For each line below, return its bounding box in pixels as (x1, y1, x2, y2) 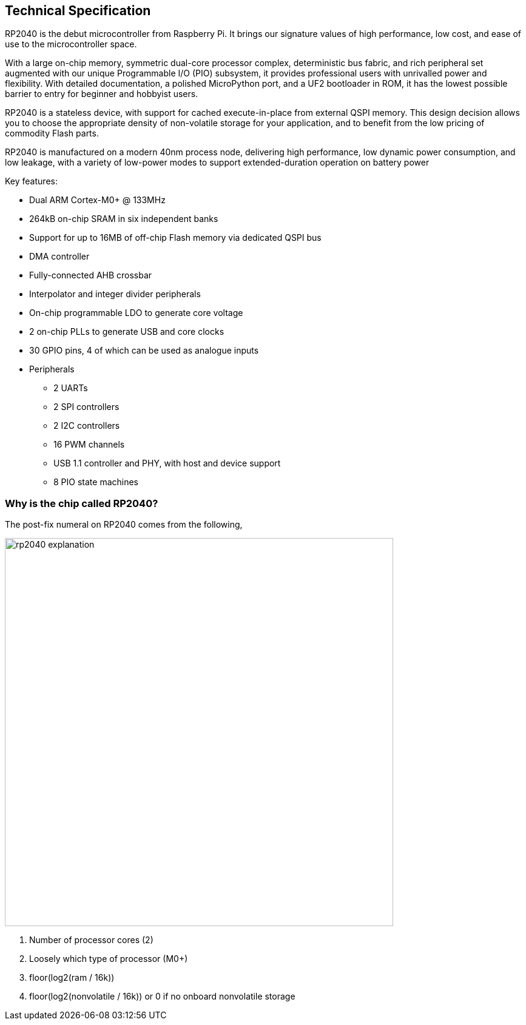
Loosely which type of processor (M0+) (29, 953, 188, 964)
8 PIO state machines (53, 477, 138, 488)
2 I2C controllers (53, 420, 120, 431)
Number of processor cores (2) (29, 935, 153, 946)
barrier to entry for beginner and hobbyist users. (5, 89, 198, 99)
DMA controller (29, 251, 90, 262)
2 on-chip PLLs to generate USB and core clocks (29, 326, 224, 337)
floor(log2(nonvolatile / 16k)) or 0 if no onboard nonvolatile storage (29, 991, 295, 1002)
